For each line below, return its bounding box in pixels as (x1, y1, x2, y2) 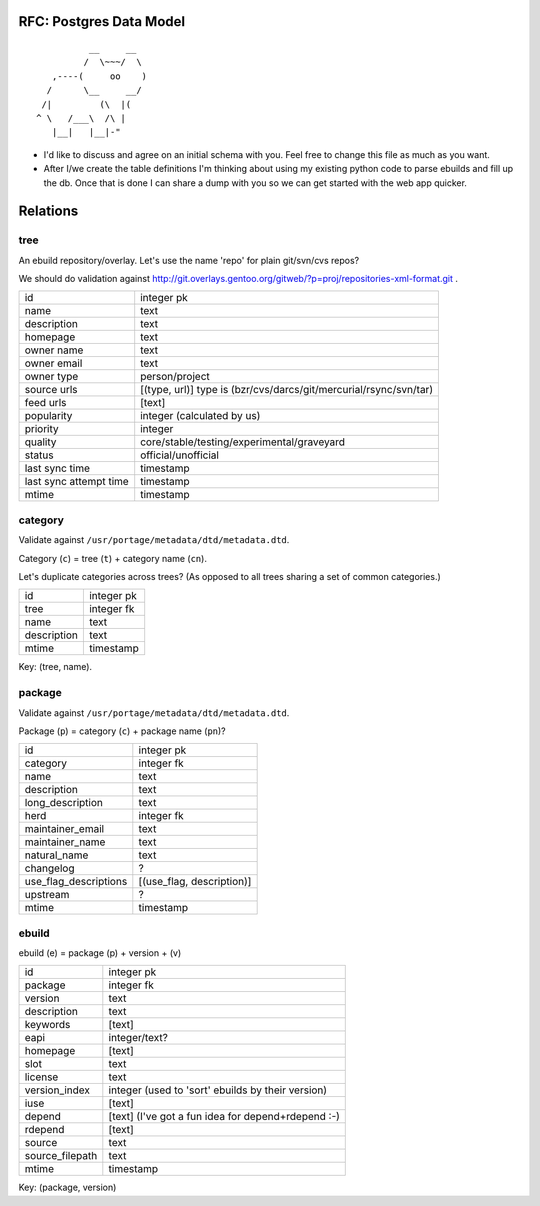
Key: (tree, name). (18, 661, 93, 673)
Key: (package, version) (18, 1181, 117, 1194)
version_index (24, 1083, 90, 1097)
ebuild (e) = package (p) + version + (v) (18, 947, 182, 959)
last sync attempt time (24, 475, 129, 489)
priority (24, 422, 59, 436)
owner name (24, 343, 84, 357)
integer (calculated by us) (140, 409, 261, 423)
